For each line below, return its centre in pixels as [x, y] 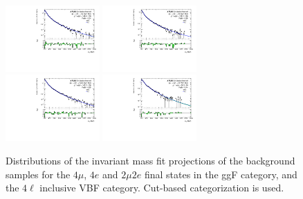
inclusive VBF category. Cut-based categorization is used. [162, 188]
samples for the [38, 174]
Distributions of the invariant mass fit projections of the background [150, 160]
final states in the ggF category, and [221, 174]
